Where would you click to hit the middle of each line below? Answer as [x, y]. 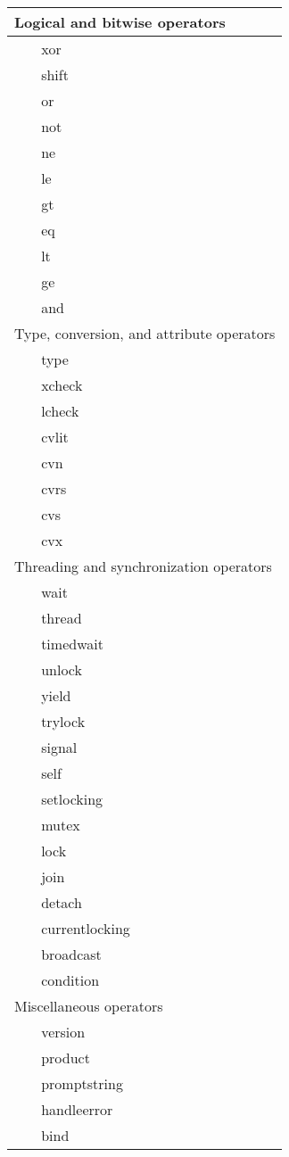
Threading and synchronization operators [143, 566]
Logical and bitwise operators [120, 22]
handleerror [77, 1109]
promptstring [82, 1083]
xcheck [62, 385]
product [66, 1058]
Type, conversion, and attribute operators [145, 333]
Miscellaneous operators [89, 1006]
